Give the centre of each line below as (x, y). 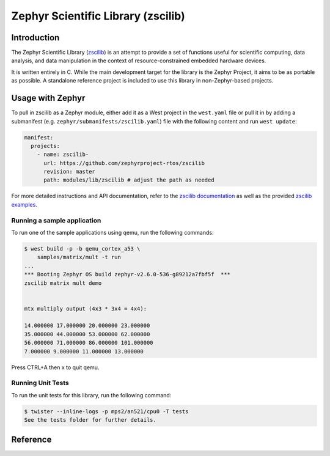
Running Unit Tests (40, 383)
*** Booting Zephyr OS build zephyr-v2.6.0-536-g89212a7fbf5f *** (127, 274)
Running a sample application (56, 220)
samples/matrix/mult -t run (79, 257)
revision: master (70, 172)
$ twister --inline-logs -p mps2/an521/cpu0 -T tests (106, 411)
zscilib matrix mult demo (63, 283)
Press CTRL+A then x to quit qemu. (55, 367)
